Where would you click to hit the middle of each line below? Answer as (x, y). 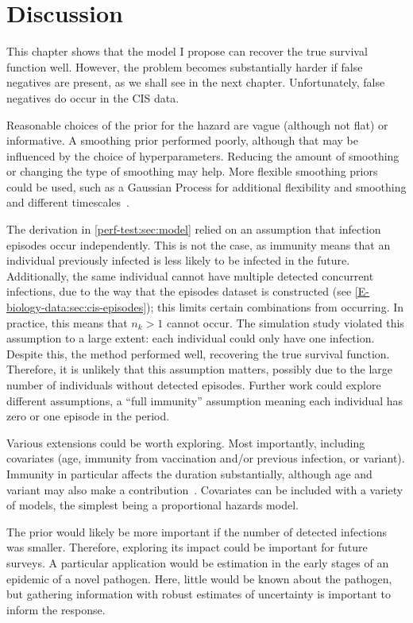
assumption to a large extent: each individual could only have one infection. (191, 338)
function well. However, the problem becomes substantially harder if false (185, 66)
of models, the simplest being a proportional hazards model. (152, 505)
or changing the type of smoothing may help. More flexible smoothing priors (192, 171)
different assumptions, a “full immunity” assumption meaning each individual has (205, 400)
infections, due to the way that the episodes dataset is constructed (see (179, 291)
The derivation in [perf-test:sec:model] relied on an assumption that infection (194, 229)
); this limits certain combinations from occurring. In (275, 307)
